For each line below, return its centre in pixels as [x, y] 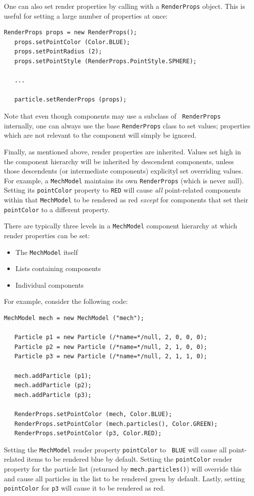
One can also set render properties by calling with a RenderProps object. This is [125, 6]
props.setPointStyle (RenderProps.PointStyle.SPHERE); [105, 62]
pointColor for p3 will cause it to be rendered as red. [84, 488]
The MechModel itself [46, 252]
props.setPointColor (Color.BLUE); [72, 42]
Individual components [50, 285]
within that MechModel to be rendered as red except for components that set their [126, 199]
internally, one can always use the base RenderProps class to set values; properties [127, 125]
